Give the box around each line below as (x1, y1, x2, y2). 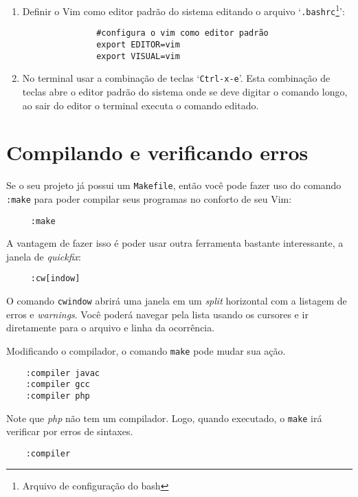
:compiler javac (25, 368, 100, 378)
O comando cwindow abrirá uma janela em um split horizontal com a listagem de (6, 294, 347, 308)
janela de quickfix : (6, 249, 81, 263)
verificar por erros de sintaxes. (6, 424, 133, 439)
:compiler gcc (25, 379, 90, 390)
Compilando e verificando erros (6, 138, 309, 166)
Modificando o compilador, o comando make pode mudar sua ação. (6, 343, 286, 357)
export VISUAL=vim (96, 51, 180, 61)
